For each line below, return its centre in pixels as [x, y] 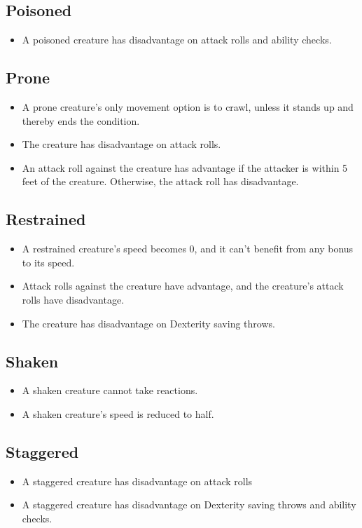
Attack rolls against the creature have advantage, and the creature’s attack [183, 286]
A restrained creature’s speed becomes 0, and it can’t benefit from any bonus [188, 249]
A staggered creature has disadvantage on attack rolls [137, 481]
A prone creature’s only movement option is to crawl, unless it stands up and [188, 107]
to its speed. [48, 262]
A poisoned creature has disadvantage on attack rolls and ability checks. [177, 40]
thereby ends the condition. [81, 120]
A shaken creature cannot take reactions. [110, 390]
